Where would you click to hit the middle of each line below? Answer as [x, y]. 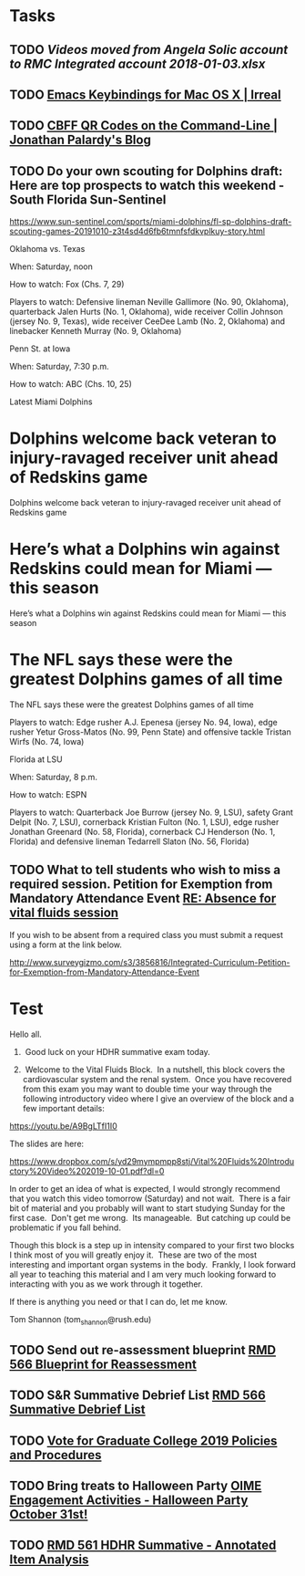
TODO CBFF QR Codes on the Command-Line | [144, 125]
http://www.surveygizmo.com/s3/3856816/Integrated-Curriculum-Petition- [150, 962]
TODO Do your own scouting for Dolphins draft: [146, 171]
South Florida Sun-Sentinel [88, 199]
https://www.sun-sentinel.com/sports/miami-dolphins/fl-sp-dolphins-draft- [151, 222]
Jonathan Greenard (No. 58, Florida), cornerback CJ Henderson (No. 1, [142, 831]
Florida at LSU [36, 759]
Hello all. [26, 1034]
